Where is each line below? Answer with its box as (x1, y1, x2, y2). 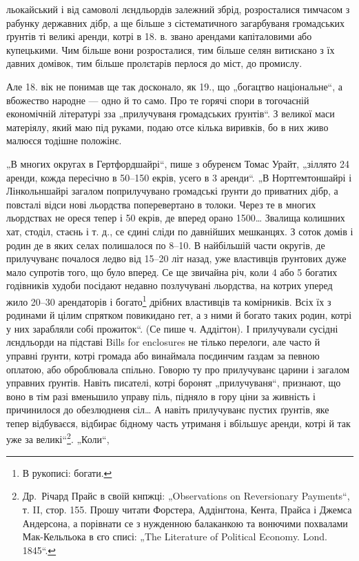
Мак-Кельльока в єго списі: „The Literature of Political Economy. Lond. (22, 529, 327, 544)
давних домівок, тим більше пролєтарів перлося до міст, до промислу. (6, 56, 302, 70)
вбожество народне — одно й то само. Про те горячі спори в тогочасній (6, 92, 309, 107)
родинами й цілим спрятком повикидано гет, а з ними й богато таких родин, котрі (6, 308, 352, 322)
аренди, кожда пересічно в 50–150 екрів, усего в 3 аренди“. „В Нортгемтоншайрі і (6, 170, 352, 184)
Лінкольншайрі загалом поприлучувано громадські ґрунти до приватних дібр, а (6, 184, 338, 198)
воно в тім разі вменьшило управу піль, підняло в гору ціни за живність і (6, 388, 316, 403)
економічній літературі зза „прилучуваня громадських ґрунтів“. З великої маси (6, 106, 335, 121)
